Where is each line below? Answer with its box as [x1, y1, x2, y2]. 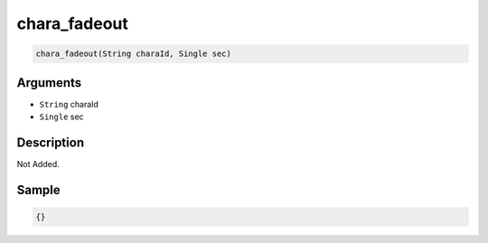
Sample [16, 182, 61, 198]
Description [16, 135, 85, 150]
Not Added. [16, 158, 61, 169]
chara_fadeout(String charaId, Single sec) [35, 49, 232, 59]
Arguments [16, 75, 82, 90]
